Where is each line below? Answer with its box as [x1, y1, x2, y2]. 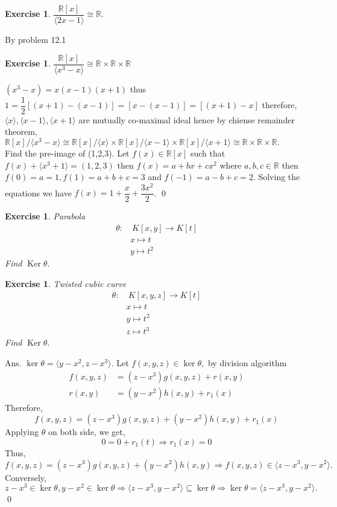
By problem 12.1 [5, 33, 66, 46]
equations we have [5, 186, 72, 199]
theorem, [5, 125, 37, 138]
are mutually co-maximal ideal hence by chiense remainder [78, 113, 295, 126]
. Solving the [253, 170, 300, 183]
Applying [5, 425, 39, 438]
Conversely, [5, 471, 46, 483]
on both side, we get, [48, 425, 125, 438]
